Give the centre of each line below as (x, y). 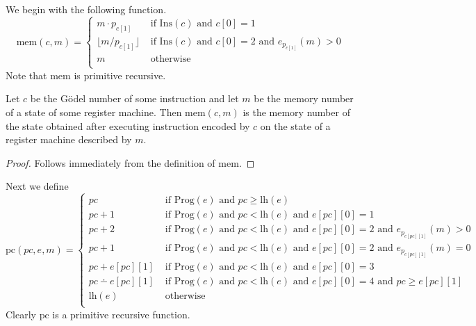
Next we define (37, 186)
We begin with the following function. (86, 9)
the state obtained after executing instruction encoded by (128, 125)
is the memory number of (296, 112)
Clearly (21, 314)
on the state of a (295, 125)
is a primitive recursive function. (121, 314)
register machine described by (69, 139)
